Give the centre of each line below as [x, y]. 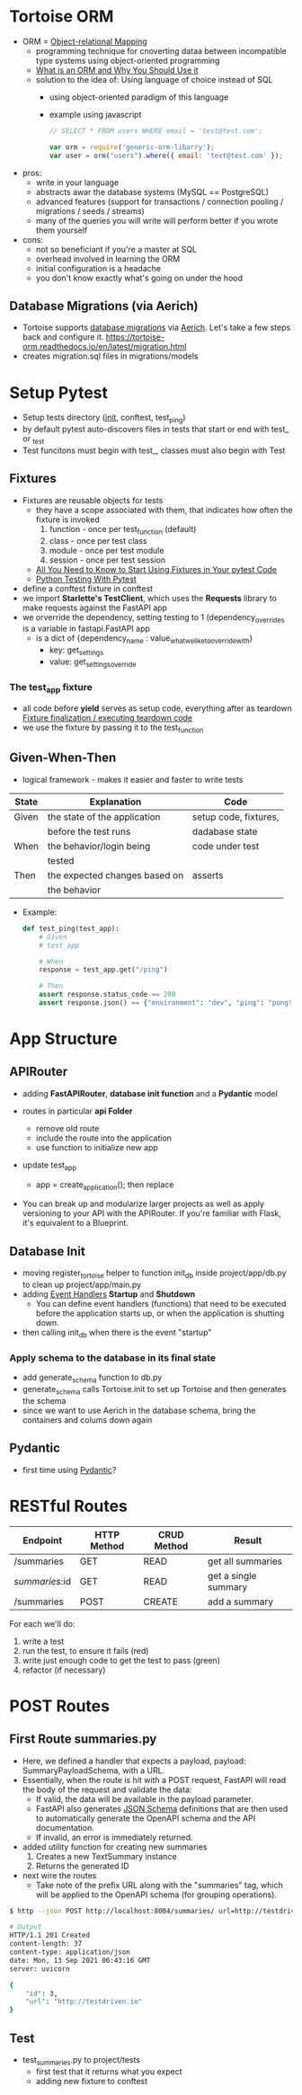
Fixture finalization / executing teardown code [107, 718]
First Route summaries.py [83, 1740]
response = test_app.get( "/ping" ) [103, 970]
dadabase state [225, 831]
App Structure [63, 1039]
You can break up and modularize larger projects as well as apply [143, 1204]
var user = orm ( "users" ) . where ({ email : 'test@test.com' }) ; [166, 155]
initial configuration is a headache [98, 268]
